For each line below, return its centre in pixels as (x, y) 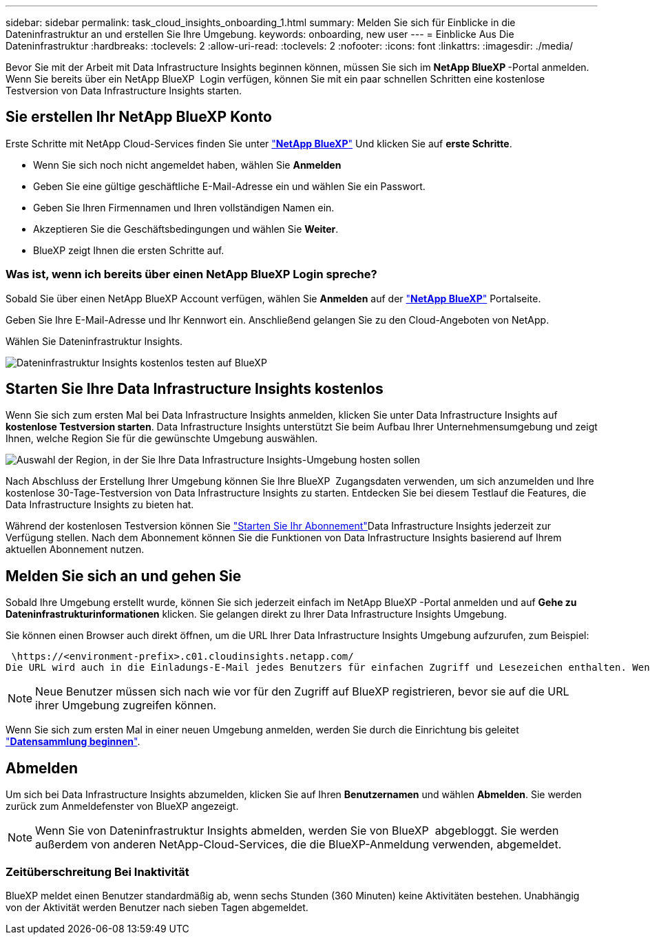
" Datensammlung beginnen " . (73, 742)
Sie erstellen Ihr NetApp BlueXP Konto (139, 117)
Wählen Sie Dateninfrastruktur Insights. (94, 341)
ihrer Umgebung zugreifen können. (126, 706)
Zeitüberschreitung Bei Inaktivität (97, 871)
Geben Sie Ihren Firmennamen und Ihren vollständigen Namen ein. (184, 207)
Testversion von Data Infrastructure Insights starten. (124, 91)
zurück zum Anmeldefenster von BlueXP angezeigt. (122, 806)
